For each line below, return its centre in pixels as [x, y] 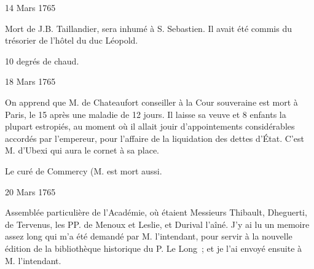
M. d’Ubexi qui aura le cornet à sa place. [82, 150]
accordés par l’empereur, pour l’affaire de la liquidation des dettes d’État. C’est [155, 138]
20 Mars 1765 [30, 191]
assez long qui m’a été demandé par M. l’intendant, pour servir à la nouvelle [149, 236]
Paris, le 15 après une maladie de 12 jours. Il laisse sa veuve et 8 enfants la [146, 114]
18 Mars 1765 [30, 81]
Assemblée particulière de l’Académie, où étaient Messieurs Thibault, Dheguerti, [156, 212]
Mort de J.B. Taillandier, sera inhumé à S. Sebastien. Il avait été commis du [148, 28]
